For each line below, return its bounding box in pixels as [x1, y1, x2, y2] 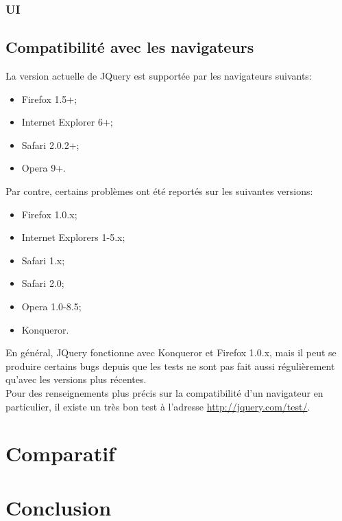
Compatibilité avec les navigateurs [5, 36, 254, 58]
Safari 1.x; [21, 253, 65, 267]
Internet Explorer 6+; [21, 115, 113, 129]
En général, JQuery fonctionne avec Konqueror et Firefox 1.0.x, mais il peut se [5, 345, 337, 360]
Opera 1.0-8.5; [21, 299, 82, 313]
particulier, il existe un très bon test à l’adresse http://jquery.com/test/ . [5, 399, 310, 413]
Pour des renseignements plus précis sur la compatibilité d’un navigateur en [5, 385, 323, 400]
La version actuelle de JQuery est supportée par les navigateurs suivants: [5, 69, 312, 83]
